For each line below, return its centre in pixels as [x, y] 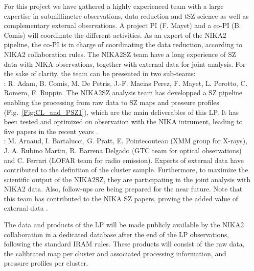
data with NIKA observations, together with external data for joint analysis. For [125, 64]
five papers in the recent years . [51, 131]
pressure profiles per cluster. [46, 263]
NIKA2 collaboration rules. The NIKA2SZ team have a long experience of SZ [120, 54]
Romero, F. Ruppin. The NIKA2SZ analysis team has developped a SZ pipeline [123, 93]
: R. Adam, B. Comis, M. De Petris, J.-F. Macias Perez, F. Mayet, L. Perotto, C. [126, 83]
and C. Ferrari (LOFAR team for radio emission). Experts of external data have [124, 160]
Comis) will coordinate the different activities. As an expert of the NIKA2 [115, 35]
